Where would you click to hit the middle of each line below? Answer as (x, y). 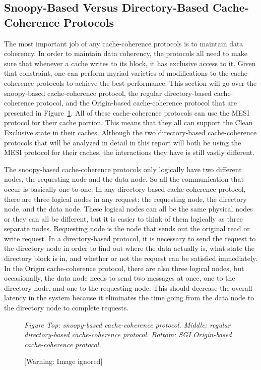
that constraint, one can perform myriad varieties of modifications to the (116, 73)
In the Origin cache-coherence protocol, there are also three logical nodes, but (124, 268)
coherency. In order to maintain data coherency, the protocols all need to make (126, 53)
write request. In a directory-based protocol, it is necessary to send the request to (130, 238)
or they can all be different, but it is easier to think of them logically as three (123, 218)
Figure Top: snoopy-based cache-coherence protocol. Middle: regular (127, 324)
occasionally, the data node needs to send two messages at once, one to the (120, 278)
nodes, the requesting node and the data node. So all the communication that (124, 179)
